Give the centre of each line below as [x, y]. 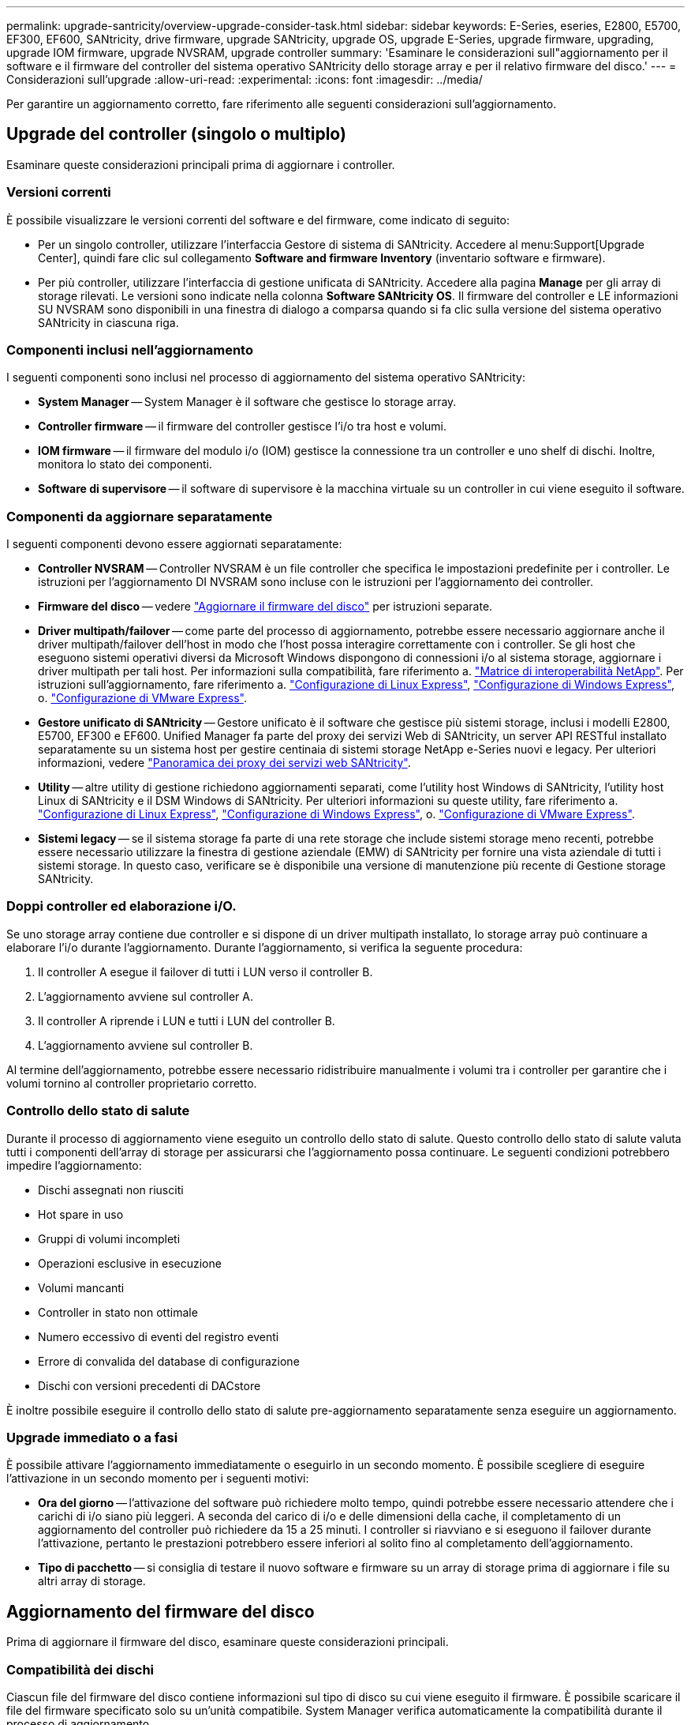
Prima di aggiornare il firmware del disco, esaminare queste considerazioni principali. [228, 1642]
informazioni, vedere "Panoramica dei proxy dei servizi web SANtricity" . [224, 763]
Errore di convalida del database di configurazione [169, 1361]
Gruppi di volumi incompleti [109, 1238]
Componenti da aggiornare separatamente [140, 516]
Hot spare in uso [81, 1214]
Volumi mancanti [81, 1287]
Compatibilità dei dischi [80, 1669]
